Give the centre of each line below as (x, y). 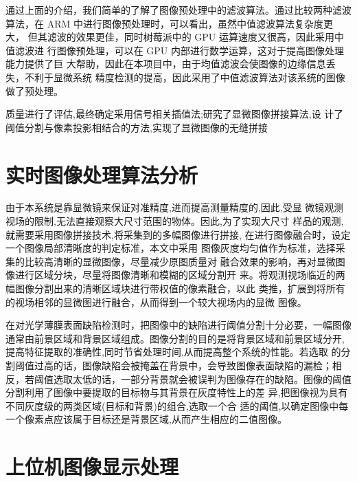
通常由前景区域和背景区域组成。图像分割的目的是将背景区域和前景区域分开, (175, 338)
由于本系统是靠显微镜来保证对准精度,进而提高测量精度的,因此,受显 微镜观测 (175, 207)
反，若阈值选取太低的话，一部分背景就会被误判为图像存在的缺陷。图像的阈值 (178, 379)
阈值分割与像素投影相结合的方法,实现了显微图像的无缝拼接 (137, 127)
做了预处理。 (34, 90)
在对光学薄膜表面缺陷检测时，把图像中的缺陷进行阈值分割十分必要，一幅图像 (178, 325)
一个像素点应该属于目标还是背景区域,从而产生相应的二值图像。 (146, 419)
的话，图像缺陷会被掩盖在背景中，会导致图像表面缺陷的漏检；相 (197, 365)
